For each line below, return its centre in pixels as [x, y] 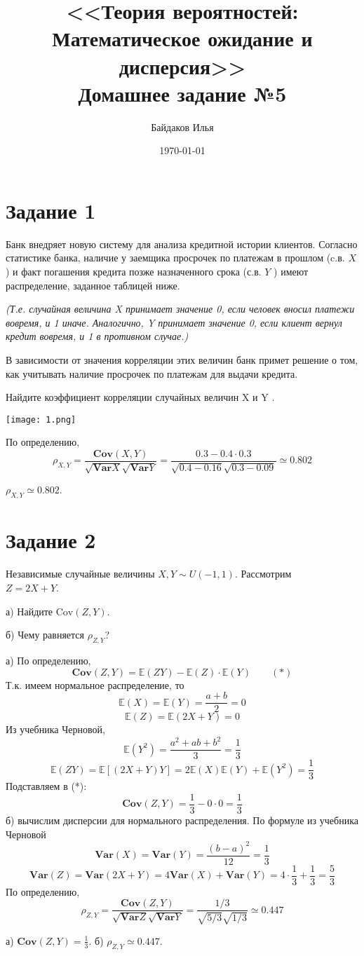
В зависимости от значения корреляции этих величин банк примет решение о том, [182, 359]
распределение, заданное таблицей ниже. [93, 285]
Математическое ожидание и [182, 38]
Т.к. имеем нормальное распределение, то [95, 684]
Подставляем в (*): [46, 786]
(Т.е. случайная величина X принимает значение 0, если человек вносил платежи [180, 309]
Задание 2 [51, 540]
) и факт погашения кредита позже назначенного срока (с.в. [134, 271]
